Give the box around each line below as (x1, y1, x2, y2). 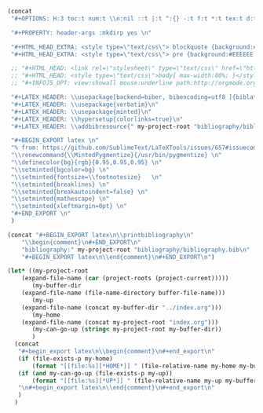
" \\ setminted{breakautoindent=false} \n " (10, 188, 148, 196)
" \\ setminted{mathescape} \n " (10, 195, 110, 203)
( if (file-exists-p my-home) (17, 354, 113, 363)
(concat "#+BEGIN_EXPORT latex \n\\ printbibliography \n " (7, 231, 194, 239)
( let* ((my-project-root (7, 267, 89, 275)
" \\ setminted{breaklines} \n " (10, 181, 110, 188)
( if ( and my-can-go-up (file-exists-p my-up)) (17, 369, 174, 377)
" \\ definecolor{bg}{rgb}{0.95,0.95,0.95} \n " (10, 159, 163, 166)
